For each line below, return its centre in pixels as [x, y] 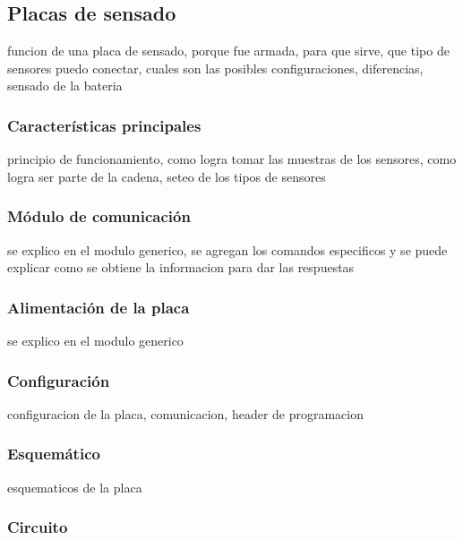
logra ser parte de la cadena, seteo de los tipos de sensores [167, 176]
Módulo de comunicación [99, 216]
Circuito [38, 527]
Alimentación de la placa [99, 307]
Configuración [59, 380]
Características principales [104, 125]
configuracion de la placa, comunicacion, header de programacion [186, 413]
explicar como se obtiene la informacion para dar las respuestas [181, 267]
